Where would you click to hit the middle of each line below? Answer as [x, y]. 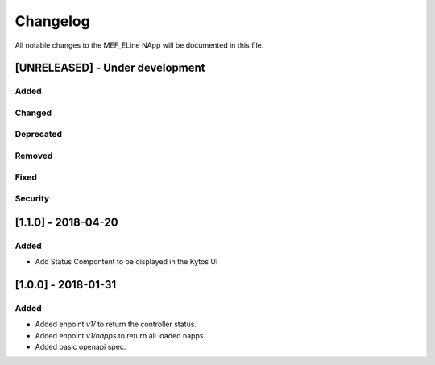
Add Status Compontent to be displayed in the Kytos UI [126, 262]
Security [32, 199]
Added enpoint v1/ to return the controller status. [116, 324]
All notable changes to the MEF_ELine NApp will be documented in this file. [139, 45]
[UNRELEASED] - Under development [110, 68]
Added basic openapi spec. [81, 347]
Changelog [52, 21]
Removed [34, 156]
